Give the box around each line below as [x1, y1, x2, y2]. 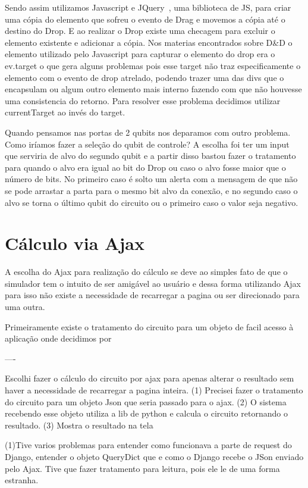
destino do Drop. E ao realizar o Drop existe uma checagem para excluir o [5, 24, 275, 37]
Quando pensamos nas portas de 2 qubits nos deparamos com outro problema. [5, 126, 291, 138]
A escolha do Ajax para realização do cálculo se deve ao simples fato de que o [5, 265, 288, 278]
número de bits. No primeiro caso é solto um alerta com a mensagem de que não [5, 173, 298, 185]
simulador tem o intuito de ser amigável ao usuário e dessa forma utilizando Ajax [5, 277, 301, 289]
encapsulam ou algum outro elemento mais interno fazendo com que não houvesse [5, 83, 302, 95]
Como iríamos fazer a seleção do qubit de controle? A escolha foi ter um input [5, 137, 290, 150]
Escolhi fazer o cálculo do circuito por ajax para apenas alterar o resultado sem [5, 372, 294, 384]
